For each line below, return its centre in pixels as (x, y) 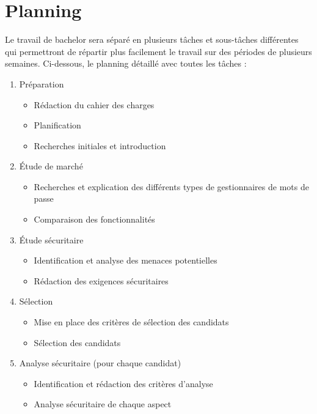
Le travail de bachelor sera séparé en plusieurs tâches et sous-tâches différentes (152, 39)
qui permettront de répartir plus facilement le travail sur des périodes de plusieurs (158, 51)
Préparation (42, 83)
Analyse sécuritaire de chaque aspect (103, 404)
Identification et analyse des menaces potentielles (126, 260)
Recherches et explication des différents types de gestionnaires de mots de (171, 186)
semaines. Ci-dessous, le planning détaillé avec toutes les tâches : (126, 63)
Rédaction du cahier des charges (94, 104)
